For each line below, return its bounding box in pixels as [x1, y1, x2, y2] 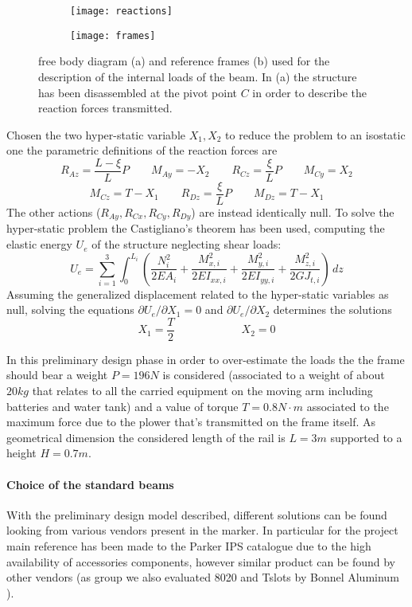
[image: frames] [70, 29, 156, 41]
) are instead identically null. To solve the [191, 204, 395, 220]
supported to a [330, 429, 402, 445]
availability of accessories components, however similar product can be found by [6, 553, 395, 570]
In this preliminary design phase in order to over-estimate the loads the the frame [6, 350, 405, 367]
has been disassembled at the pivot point [38, 84, 237, 100]
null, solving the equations [6, 301, 134, 318]
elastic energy [6, 236, 72, 253]
